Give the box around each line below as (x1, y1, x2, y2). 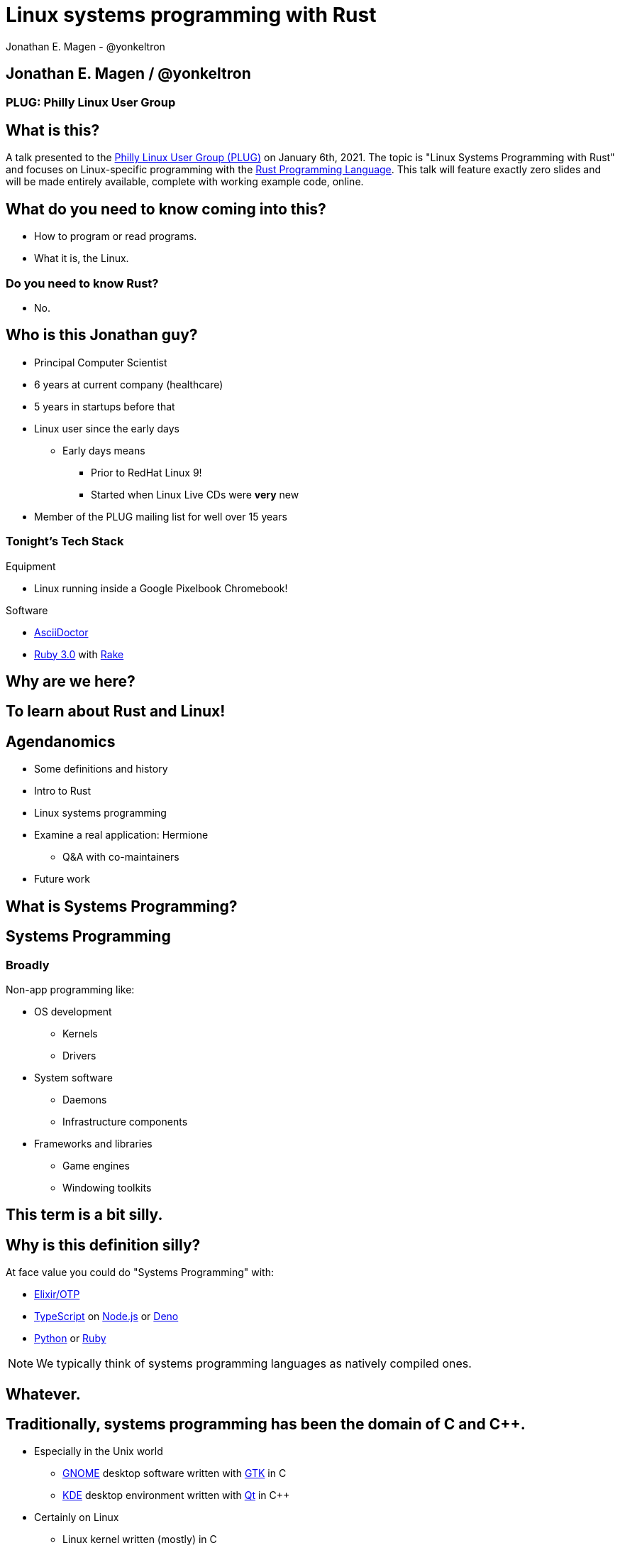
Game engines (62, 1159, 130, 1172)
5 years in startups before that (34, 400, 175, 413)
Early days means (62, 444, 145, 457)
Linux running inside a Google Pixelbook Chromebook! (34, 582, 288, 594)
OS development (34, 1005, 112, 1018)
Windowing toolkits (62, 1181, 152, 1194)
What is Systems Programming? (6, 897, 238, 915)
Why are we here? (6, 672, 135, 691)
